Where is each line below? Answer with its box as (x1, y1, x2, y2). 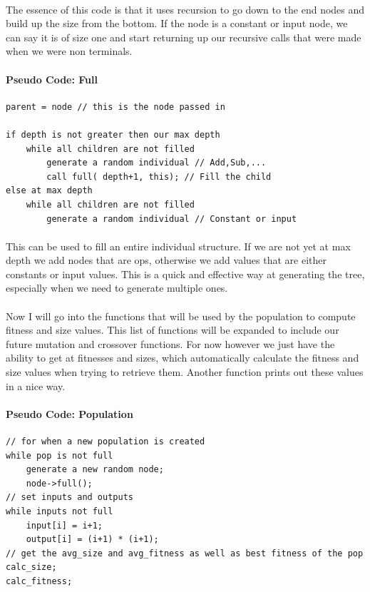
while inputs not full (6, 506, 113, 516)
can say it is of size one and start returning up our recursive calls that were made (6, 29, 361, 44)
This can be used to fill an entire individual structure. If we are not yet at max (6, 238, 351, 253)
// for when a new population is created (6, 437, 205, 447)
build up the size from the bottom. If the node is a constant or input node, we (6, 16, 348, 31)
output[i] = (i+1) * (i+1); (26, 534, 159, 545)
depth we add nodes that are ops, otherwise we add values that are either (6, 252, 327, 267)
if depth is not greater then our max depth (6, 129, 220, 140)
